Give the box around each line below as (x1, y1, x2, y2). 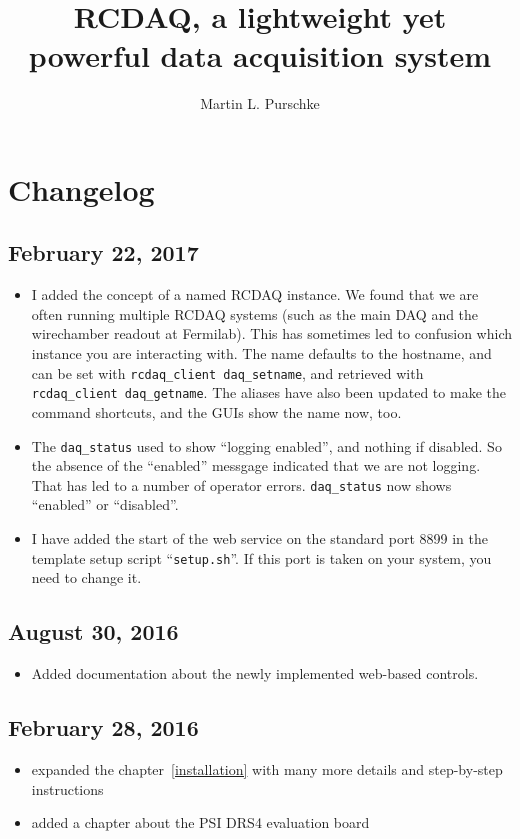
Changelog (8, 168, 155, 209)
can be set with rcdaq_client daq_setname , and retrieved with (31, 362, 424, 383)
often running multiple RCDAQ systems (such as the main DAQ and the (31, 303, 479, 324)
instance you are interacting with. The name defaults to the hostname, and (31, 343, 492, 364)
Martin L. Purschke (200, 93, 320, 114)
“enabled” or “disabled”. (31, 494, 179, 515)
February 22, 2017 (8, 237, 199, 268)
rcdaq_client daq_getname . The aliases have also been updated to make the (31, 382, 506, 403)
